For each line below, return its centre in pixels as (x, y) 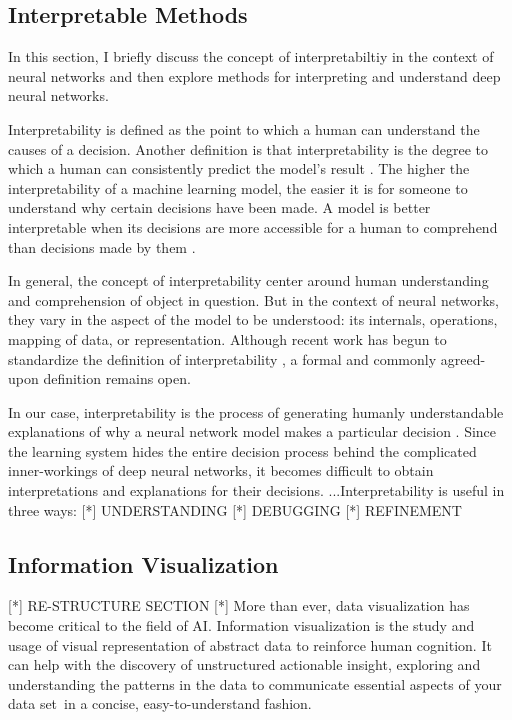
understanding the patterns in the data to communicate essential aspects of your (255, 683)
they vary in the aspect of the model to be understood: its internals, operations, (253, 319)
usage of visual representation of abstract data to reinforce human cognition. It (250, 644)
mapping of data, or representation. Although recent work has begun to (227, 338)
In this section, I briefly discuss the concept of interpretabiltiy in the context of (251, 56)
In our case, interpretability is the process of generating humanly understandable (256, 411)
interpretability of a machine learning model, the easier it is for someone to (238, 187)
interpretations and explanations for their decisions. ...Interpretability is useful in (256, 490)
